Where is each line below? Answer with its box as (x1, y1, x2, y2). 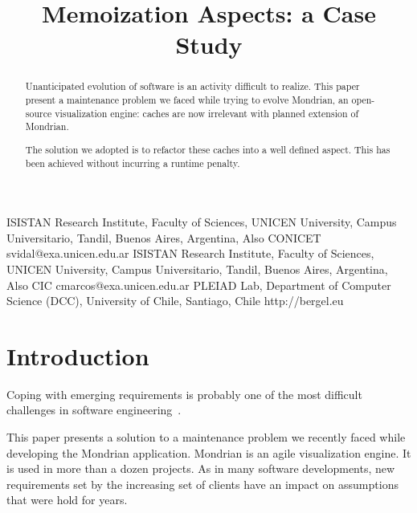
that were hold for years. (6, 491, 128, 508)
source (25, 106, 52, 120)
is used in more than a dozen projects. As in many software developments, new (6, 460, 395, 477)
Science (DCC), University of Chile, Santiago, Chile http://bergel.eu (6, 292, 344, 309)
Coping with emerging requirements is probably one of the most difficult (6, 385, 362, 402)
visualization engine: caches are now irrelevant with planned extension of (55, 106, 359, 120)
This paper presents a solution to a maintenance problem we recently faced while (6, 429, 406, 446)
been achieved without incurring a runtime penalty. (25, 156, 240, 169)
